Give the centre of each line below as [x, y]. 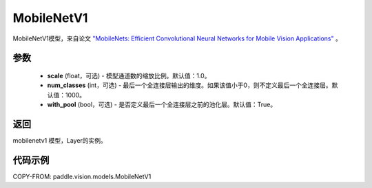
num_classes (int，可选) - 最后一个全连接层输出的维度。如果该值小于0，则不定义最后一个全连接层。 [189, 85]
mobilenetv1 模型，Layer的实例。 [60, 141]
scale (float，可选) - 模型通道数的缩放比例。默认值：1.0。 [129, 75]
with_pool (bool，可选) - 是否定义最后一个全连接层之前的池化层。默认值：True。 [162, 105]
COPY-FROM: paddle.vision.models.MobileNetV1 [82, 176]
